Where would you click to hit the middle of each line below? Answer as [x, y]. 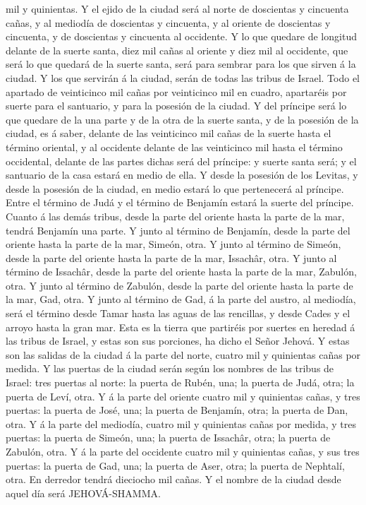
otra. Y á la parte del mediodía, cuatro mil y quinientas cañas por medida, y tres [181, 423]
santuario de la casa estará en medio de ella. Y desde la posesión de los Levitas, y [182, 175]
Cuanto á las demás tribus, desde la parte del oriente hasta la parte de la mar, [175, 216]
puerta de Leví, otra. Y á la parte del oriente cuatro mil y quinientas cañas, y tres [183, 396]
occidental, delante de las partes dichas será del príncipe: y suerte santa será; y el [181, 161]
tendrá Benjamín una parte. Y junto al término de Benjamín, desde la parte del [178, 230]
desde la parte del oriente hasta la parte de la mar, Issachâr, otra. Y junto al [171, 257]
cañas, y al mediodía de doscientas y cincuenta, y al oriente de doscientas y [168, 22]
